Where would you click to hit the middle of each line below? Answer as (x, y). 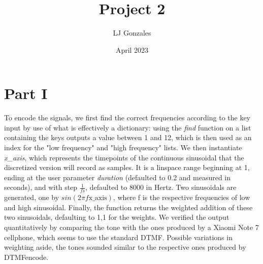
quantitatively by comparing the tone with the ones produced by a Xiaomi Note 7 (131, 227)
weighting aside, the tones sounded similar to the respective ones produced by (125, 247)
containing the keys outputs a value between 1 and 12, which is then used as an (128, 137)
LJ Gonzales (132, 33)
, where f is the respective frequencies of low (182, 197)
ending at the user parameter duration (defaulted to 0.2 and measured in (118, 177)
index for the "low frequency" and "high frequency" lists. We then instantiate (123, 147)
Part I (26, 93)
